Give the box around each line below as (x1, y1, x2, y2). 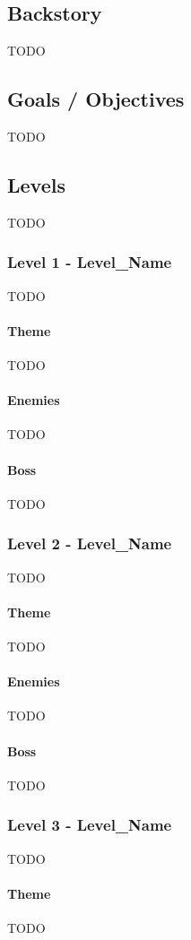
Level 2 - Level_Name (7, 532, 172, 555)
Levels (7, 170, 65, 198)
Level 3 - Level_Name (7, 814, 172, 836)
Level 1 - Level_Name (7, 251, 172, 273)
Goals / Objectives (7, 85, 185, 113)
